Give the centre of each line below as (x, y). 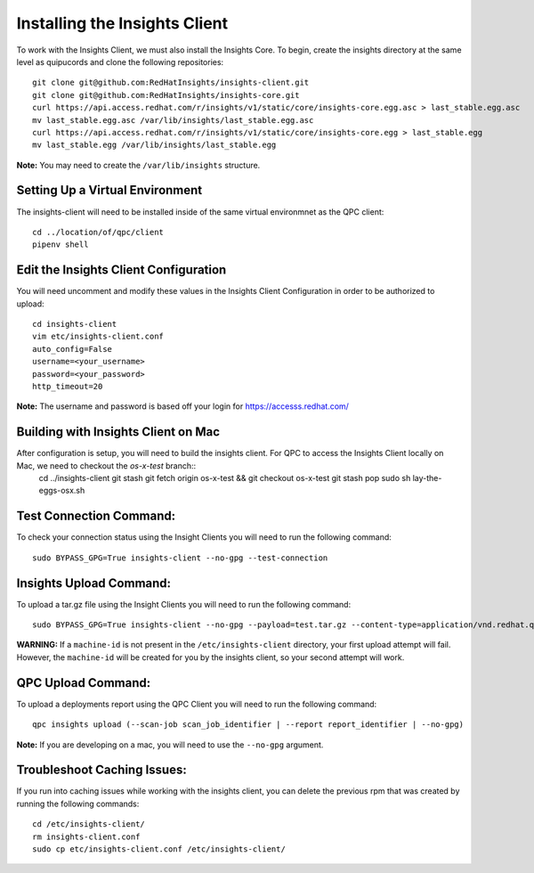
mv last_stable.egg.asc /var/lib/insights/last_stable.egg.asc (173, 120)
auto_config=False (73, 349)
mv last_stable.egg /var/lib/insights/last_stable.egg (154, 145)
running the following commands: (78, 804)
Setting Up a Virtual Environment (109, 190)
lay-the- (427, 478)
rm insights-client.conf (86, 836)
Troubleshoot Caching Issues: (101, 770)
